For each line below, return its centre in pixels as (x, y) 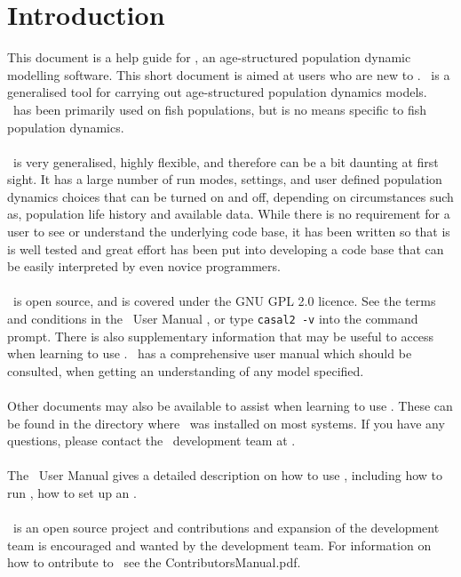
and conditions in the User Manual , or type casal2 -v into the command (213, 319)
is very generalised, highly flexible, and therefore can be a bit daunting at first (226, 161)
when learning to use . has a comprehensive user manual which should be (210, 353)
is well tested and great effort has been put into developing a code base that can (226, 248)
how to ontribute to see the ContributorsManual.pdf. (154, 562)
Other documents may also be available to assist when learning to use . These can (230, 406)
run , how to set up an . (72, 493)
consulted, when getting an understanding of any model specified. (186, 370)
